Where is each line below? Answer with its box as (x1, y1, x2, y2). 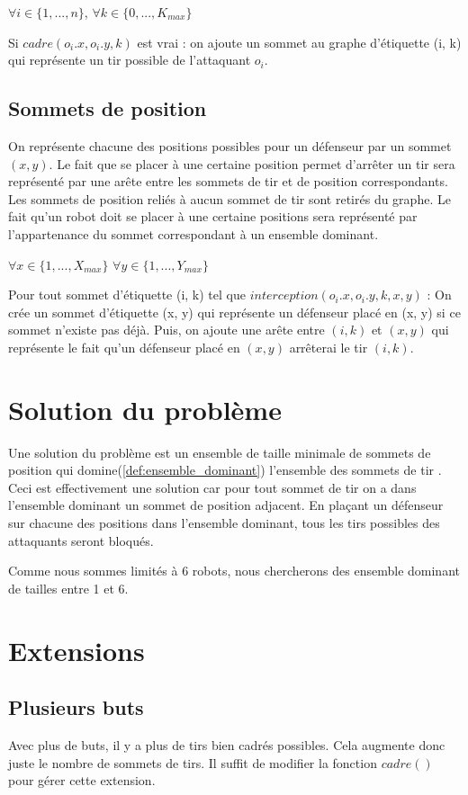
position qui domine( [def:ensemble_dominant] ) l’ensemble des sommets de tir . (8, 460, 442, 479)
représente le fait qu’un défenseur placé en (8, 337, 240, 356)
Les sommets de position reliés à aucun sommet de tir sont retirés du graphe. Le (8, 189, 451, 208)
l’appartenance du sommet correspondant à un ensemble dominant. (8, 224, 379, 243)
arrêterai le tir (289, 337, 368, 356)
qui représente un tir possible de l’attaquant (8, 50, 251, 69)
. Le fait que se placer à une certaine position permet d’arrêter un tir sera (49, 154, 455, 173)
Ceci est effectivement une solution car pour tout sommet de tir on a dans (8, 478, 417, 496)
